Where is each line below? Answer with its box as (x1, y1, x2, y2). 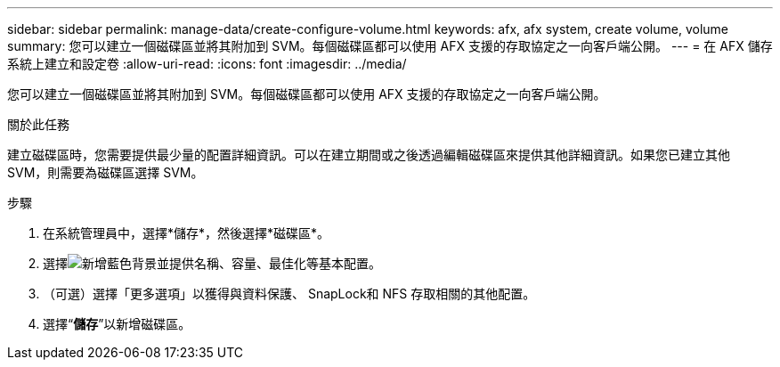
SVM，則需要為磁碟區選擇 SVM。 (7, 165, 204, 180)
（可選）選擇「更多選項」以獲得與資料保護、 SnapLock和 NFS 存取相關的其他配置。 (43, 286, 536, 301)
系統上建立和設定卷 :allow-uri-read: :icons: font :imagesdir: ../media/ (7, 56, 407, 71)
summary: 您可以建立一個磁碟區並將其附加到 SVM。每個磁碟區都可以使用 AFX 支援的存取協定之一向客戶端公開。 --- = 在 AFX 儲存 (7, 38, 773, 53)
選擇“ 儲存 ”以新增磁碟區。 (43, 316, 191, 331)
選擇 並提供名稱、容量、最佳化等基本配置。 (43, 256, 381, 271)
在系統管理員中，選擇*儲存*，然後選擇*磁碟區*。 (43, 225, 330, 241)
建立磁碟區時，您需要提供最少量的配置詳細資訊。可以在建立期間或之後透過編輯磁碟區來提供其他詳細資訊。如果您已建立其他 (7, 147, 730, 162)
